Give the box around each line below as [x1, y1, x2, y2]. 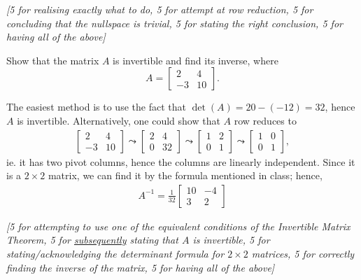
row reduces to [234, 113, 297, 127]
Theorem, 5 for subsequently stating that [6, 232, 178, 247]
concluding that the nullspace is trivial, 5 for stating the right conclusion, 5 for [6, 15, 343, 30]
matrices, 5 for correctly [251, 246, 355, 260]
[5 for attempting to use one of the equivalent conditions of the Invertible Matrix [6, 218, 351, 233]
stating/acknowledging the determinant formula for [6, 246, 225, 260]
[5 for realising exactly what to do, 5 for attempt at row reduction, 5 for [6, 2, 313, 16]
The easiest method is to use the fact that [6, 99, 186, 114]
